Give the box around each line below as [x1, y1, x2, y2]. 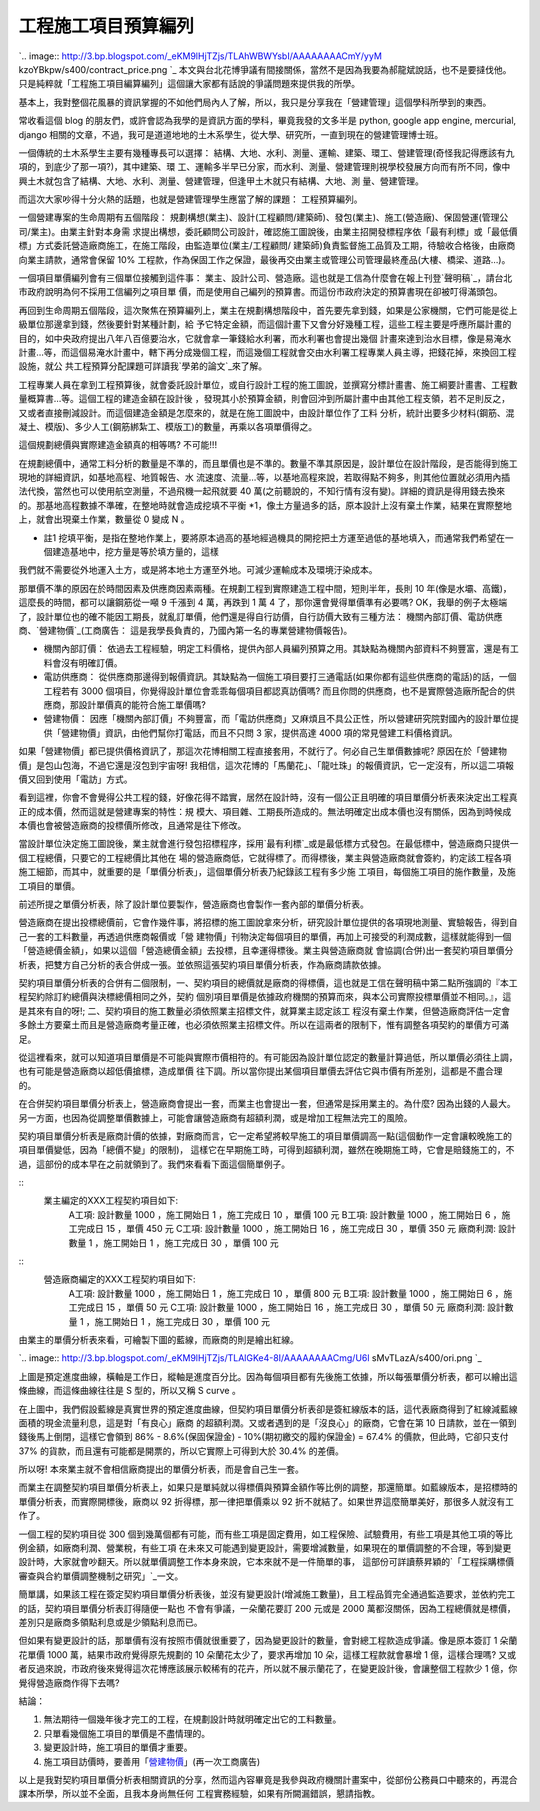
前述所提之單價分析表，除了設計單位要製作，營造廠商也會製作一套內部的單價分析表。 [18, 898, 369, 910]
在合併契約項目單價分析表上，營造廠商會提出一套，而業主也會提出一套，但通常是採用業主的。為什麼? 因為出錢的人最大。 [18, 1098, 517, 1110]
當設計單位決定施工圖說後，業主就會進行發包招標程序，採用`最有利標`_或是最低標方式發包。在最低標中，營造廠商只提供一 [18, 838, 519, 850]
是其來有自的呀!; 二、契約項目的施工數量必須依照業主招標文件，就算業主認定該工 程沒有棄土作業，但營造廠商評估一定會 [18, 1005, 511, 1017]
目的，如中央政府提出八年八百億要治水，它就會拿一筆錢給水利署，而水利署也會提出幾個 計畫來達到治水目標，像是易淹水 [18, 332, 512, 344]
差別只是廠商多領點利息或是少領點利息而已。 [18, 1616, 203, 1628]
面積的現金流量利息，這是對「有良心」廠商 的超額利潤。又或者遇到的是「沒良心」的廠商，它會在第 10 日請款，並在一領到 [18, 1416, 517, 1429]
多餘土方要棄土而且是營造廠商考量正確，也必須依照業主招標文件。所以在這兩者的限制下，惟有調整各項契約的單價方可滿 [18, 1019, 509, 1031]
